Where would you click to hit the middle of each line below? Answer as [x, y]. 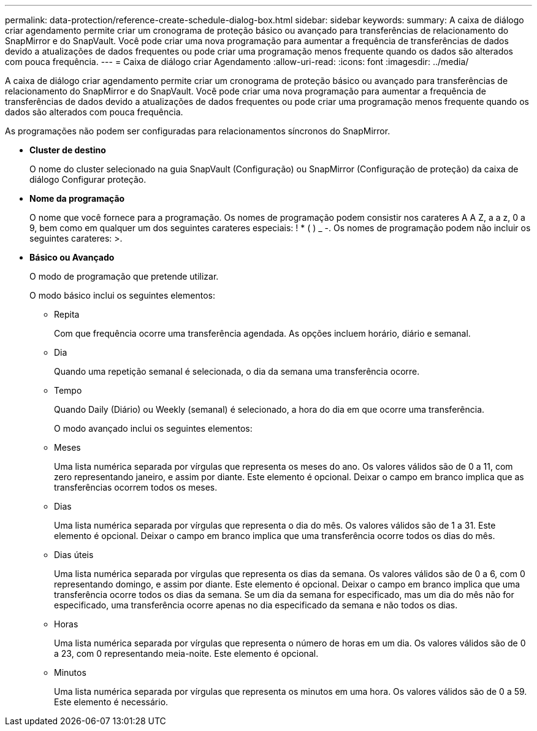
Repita [67, 314]
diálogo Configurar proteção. [88, 179]
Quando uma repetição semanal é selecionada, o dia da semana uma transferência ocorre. [237, 371]
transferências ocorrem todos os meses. [136, 487]
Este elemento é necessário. [111, 702]
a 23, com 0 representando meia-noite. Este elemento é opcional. [186, 653]
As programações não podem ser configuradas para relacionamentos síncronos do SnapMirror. [198, 131]
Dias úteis [74, 555]
